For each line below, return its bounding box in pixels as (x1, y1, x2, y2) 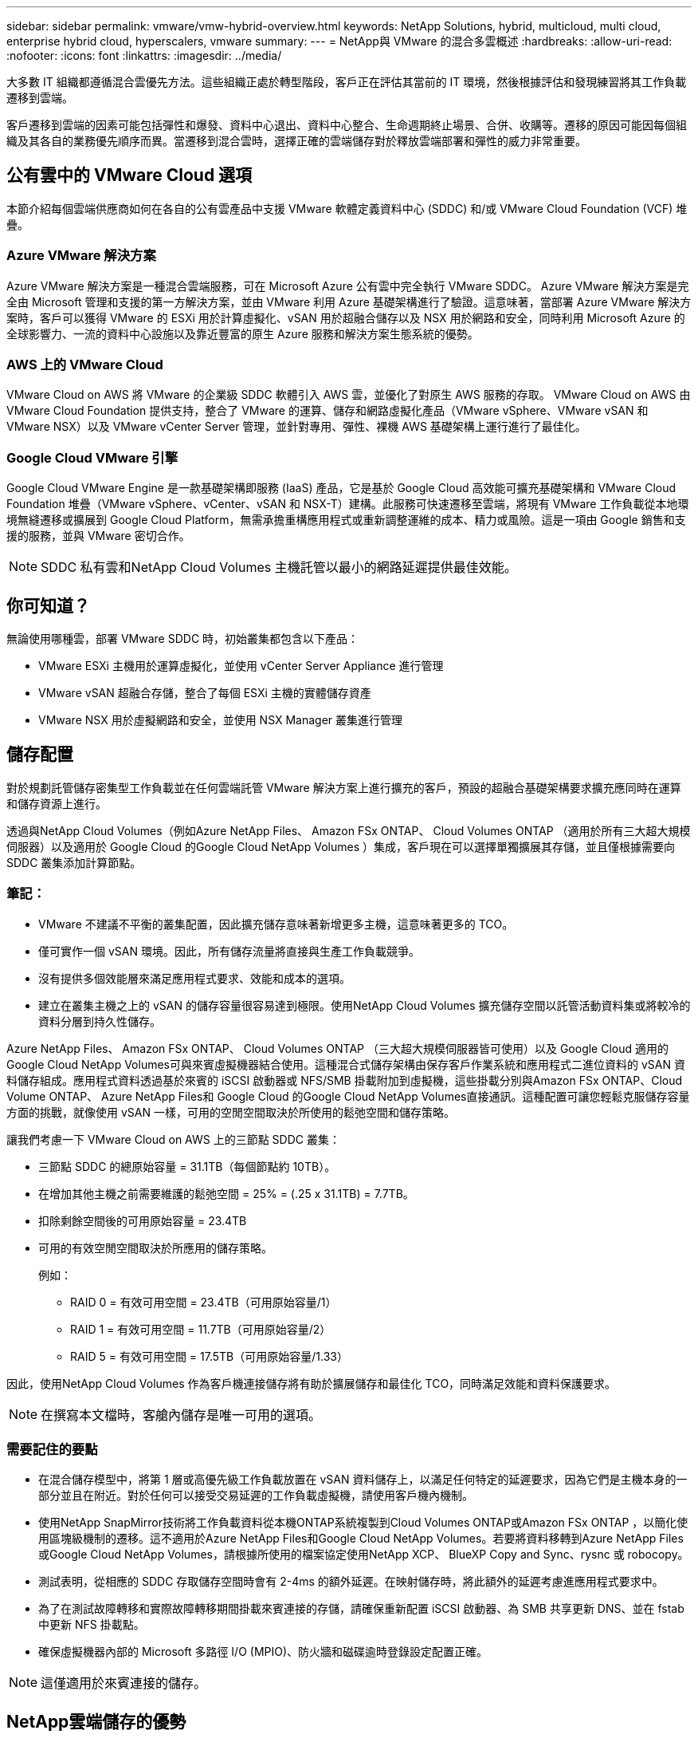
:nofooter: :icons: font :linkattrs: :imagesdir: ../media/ (6, 49, 282, 62)
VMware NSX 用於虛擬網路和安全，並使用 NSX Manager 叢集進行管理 (38, 712, 403, 727)
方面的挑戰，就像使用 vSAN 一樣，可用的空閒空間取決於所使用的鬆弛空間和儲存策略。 (6, 1105, 455, 1119)
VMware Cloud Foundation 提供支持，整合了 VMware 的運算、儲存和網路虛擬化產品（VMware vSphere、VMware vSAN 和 (6, 404, 649, 418)
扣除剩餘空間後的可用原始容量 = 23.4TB (38, 1213, 247, 1228)
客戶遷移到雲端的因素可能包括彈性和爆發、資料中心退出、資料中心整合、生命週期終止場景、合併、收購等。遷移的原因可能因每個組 (6, 118, 687, 132)
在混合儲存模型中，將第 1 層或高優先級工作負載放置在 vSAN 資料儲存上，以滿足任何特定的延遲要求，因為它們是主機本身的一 (38, 1472, 688, 1487)
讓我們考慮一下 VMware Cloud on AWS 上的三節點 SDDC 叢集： (6, 1132, 340, 1146)
